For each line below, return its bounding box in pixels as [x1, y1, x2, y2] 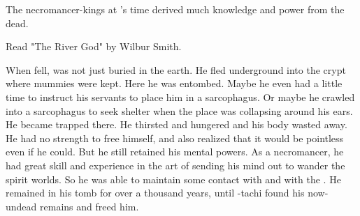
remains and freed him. [40, 199, 139, 213]
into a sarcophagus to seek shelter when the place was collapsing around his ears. [6, 103, 353, 118]
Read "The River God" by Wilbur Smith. [6, 39, 182, 54]
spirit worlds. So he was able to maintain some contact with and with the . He [6, 171, 341, 186]
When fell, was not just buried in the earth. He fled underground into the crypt [6, 62, 346, 77]
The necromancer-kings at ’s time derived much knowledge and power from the [6, 2, 345, 16]
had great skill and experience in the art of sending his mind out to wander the [6, 157, 345, 172]
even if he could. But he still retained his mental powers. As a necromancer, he [6, 144, 344, 159]
